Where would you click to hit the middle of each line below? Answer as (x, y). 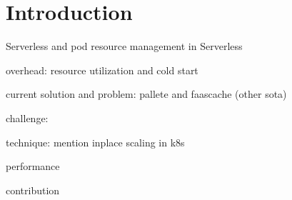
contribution (33, 190)
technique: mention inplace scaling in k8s (95, 142)
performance (33, 166)
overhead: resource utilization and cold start (102, 70)
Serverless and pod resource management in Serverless (124, 46)
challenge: (27, 117)
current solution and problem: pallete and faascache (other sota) (146, 94)
